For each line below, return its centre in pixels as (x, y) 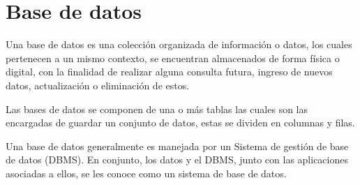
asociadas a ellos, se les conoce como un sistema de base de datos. (146, 173)
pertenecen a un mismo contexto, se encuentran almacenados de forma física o (173, 58)
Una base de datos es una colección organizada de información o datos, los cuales (179, 44)
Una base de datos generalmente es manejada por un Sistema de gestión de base (177, 146)
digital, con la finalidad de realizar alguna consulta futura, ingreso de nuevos (169, 72)
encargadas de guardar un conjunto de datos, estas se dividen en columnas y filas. (180, 123)
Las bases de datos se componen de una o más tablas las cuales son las (157, 109)
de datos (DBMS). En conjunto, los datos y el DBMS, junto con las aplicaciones (177, 160)
